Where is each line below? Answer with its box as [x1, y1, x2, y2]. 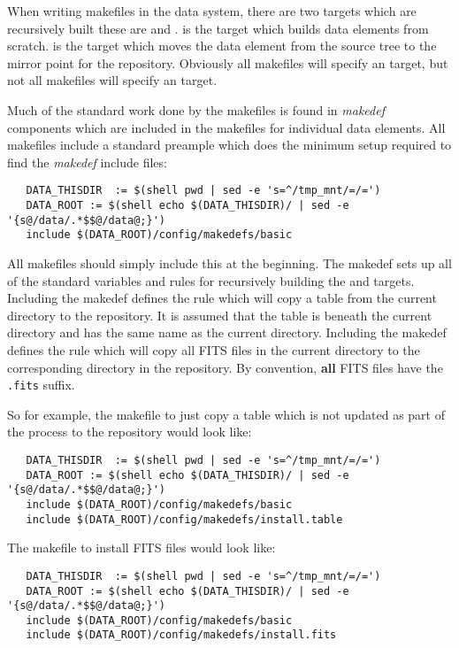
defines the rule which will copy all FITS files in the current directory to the [7, 340, 420, 359]
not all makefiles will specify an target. [7, 71, 218, 89]
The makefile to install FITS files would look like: [7, 538, 276, 557]
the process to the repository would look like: [7, 422, 252, 441]
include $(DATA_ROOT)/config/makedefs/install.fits [26, 629, 337, 642]
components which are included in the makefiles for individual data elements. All [7, 118, 446, 136]
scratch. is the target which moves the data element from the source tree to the [7, 36, 437, 55]
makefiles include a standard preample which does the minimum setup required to [7, 135, 452, 154]
